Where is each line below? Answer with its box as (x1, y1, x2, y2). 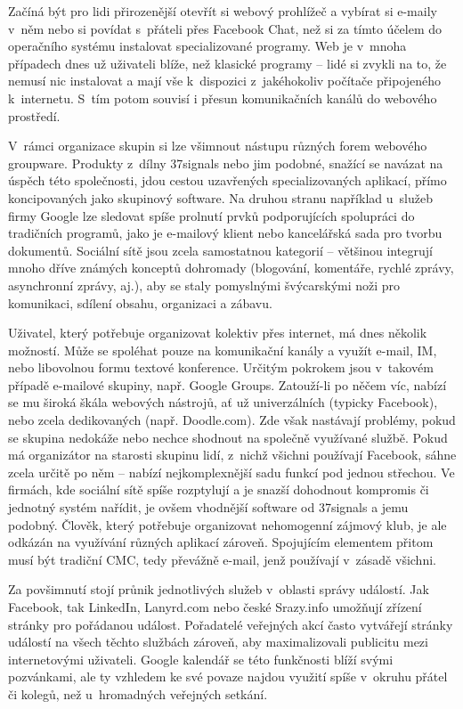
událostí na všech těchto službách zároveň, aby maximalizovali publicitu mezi (8, 632, 428, 651)
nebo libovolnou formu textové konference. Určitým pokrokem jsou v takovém (8, 358, 434, 377)
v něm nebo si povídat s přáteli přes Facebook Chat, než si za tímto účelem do (8, 19, 443, 37)
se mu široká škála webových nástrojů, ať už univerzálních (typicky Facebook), (8, 393, 438, 412)
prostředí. (8, 106, 61, 125)
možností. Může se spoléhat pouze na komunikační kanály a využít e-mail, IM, (8, 340, 437, 359)
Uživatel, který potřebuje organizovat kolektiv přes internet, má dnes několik (8, 323, 427, 342)
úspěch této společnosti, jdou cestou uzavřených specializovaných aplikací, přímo (8, 171, 447, 190)
